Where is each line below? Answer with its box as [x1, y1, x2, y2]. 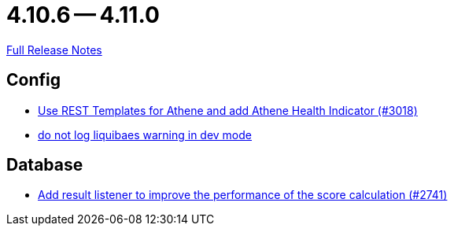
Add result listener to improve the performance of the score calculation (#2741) [38, 188, 448, 202]
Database [6, 155, 83, 175]
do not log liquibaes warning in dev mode [38, 127, 253, 142]
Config [6, 70, 61, 90]
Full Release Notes [6, 42, 102, 57]
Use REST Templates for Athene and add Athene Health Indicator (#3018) [38, 103, 418, 117]
